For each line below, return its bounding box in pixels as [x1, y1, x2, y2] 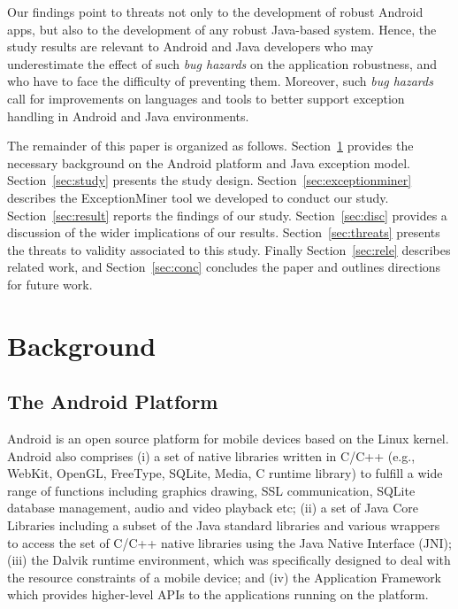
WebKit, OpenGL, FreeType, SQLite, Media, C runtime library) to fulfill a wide [7, 464, 443, 482]
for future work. [7, 274, 93, 293]
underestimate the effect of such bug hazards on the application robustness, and [7, 54, 438, 73]
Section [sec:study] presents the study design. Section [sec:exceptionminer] [7, 171, 412, 189]
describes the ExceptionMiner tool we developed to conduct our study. [7, 188, 389, 206]
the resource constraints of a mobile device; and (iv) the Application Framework [7, 567, 442, 586]
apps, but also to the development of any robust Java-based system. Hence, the [7, 19, 437, 38]
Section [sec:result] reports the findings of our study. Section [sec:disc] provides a [7, 205, 447, 224]
